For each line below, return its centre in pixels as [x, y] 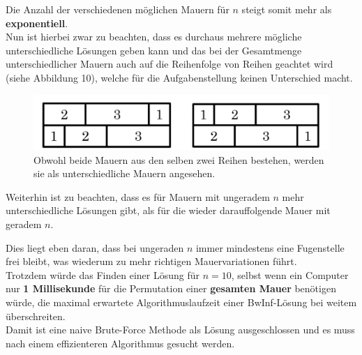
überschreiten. [36, 316]
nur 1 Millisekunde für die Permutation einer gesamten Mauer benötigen [171, 288]
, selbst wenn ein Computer [290, 274]
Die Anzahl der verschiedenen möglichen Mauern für [118, 9]
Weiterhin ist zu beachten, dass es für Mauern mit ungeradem [138, 196]
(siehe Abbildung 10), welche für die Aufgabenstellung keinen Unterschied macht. [179, 77]
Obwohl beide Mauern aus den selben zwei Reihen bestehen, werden [179, 159]
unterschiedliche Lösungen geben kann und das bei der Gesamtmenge [154, 50]
